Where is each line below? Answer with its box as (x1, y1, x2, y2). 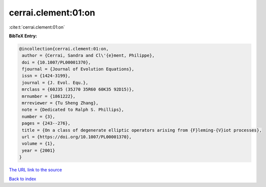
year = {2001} (22, 148, 55, 153)
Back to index (9, 176, 36, 182)
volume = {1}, (22, 141, 55, 146)
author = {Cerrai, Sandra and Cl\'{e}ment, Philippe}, (22, 53, 155, 58)
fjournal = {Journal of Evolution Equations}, (22, 66, 134, 72)
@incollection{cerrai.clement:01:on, (19, 46, 109, 51)
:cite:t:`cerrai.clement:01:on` (9, 24, 65, 30)
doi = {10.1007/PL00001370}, (22, 60, 91, 65)
